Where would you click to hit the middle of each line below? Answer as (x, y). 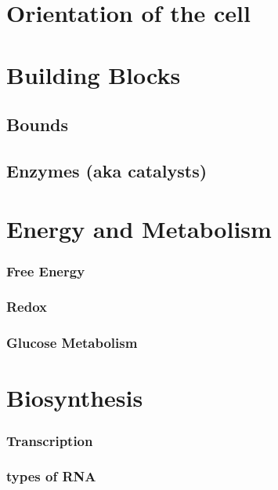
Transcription (50, 440)
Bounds (38, 124)
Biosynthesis (75, 398)
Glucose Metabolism (72, 343)
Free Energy (46, 271)
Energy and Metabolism (139, 228)
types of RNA (51, 476)
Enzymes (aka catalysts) (107, 170)
